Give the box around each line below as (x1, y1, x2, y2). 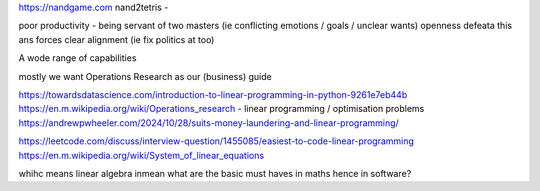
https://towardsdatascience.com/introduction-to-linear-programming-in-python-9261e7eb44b (18, 88, 408, 100)
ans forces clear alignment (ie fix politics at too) (18, 33, 215, 45)
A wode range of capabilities (18, 52, 137, 64)
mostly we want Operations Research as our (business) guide (18, 70, 272, 82)
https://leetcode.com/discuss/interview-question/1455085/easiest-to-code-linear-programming (18, 135, 415, 147)
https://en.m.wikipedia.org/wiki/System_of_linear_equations (18, 149, 265, 161)
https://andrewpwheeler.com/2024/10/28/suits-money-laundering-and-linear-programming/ (18, 116, 399, 129)
